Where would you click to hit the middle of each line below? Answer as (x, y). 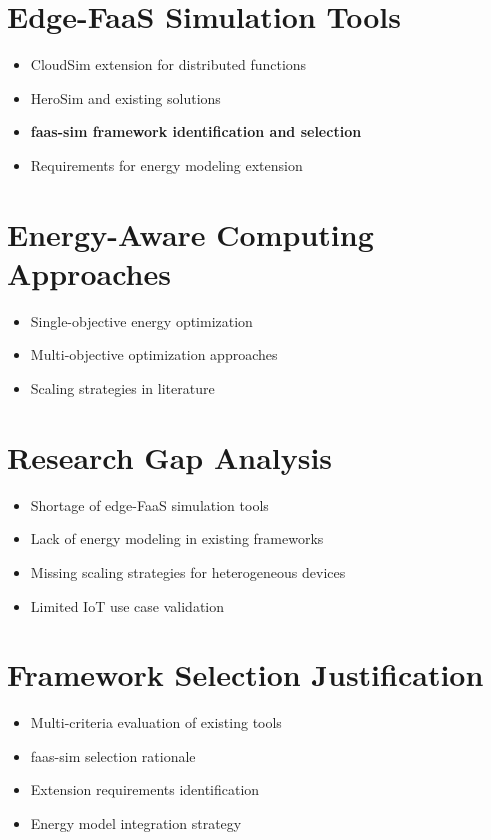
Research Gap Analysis (170, 456)
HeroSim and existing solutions (125, 97)
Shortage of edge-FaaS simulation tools (149, 504)
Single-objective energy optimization (141, 320)
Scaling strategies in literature (122, 388)
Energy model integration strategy (136, 823)
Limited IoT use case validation (127, 605)
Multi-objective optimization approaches (154, 354)
